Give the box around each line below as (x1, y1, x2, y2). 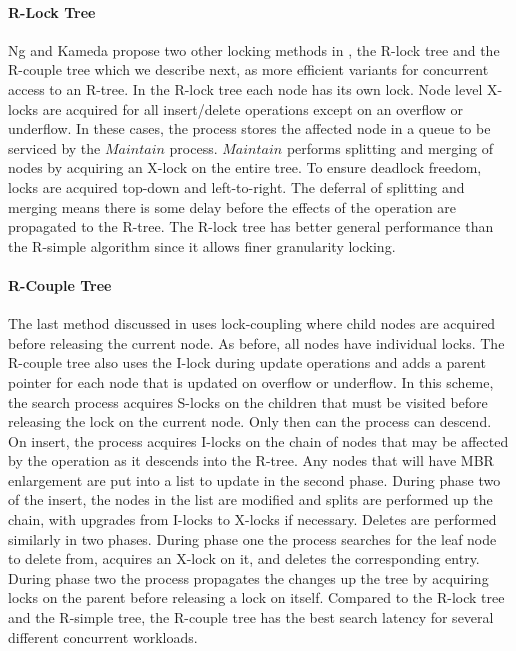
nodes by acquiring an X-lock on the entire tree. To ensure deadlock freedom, (8, 157, 482, 178)
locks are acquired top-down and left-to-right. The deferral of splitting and (8, 176, 465, 197)
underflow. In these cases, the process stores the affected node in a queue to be (8, 118, 491, 139)
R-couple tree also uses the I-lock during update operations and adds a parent (8, 352, 486, 373)
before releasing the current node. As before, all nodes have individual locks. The (8, 332, 505, 353)
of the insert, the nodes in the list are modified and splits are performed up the (8, 489, 493, 510)
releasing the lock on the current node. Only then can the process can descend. (8, 411, 492, 432)
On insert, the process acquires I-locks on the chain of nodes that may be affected (8, 430, 509, 451)
